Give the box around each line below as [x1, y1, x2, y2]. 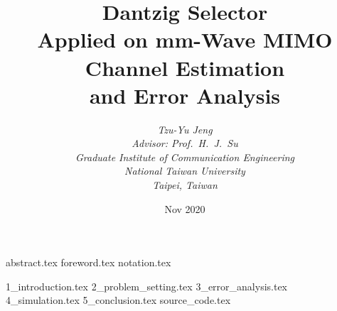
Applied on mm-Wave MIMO [37, 25, 333, 54]
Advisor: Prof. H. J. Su [132, 136, 238, 151]
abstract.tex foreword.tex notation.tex [6, 255, 171, 270]
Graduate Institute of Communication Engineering [75, 149, 295, 164]
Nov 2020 [164, 201, 205, 216]
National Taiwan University [124, 163, 245, 178]
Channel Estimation [85, 53, 285, 82]
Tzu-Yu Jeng [157, 121, 213, 136]
